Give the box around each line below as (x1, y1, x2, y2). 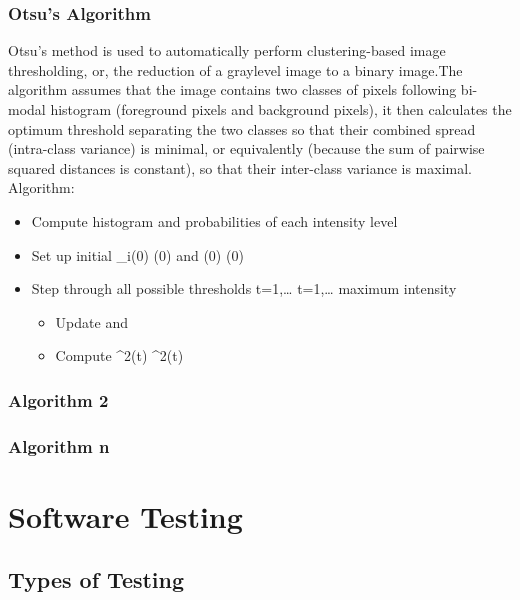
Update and (55, 311, 128, 332)
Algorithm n (8, 433, 110, 458)
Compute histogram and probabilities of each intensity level (31, 210, 398, 231)
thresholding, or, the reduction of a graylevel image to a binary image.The (8, 59, 463, 80)
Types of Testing (8, 564, 185, 595)
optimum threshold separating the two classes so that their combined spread (8, 118, 476, 139)
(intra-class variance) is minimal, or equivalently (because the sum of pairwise (8, 138, 485, 159)
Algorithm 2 (8, 387, 109, 412)
